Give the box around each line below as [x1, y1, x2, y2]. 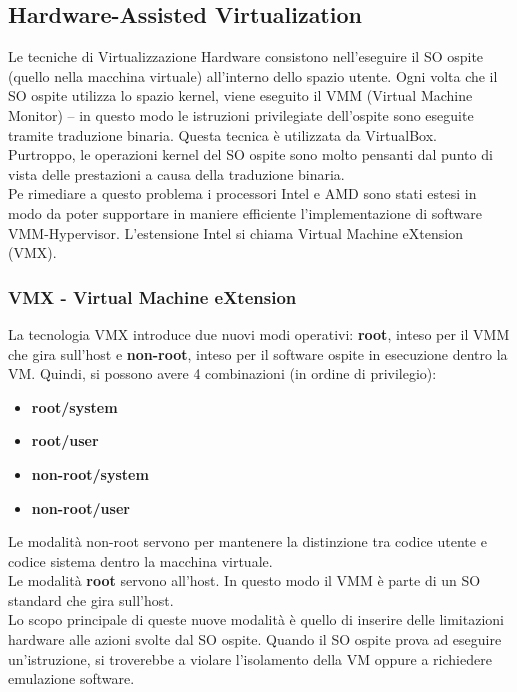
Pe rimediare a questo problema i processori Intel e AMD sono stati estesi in [8, 183, 477, 204]
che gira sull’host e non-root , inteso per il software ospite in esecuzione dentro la [8, 343, 508, 364]
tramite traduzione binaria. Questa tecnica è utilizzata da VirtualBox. [8, 124, 438, 145]
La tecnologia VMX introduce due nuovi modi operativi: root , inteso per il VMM [8, 323, 510, 344]
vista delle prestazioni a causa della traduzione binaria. [8, 163, 345, 184]
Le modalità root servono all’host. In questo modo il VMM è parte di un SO [8, 570, 481, 591]
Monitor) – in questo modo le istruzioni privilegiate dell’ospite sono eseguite [8, 104, 474, 125]
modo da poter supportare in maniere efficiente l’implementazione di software [8, 202, 482, 223]
